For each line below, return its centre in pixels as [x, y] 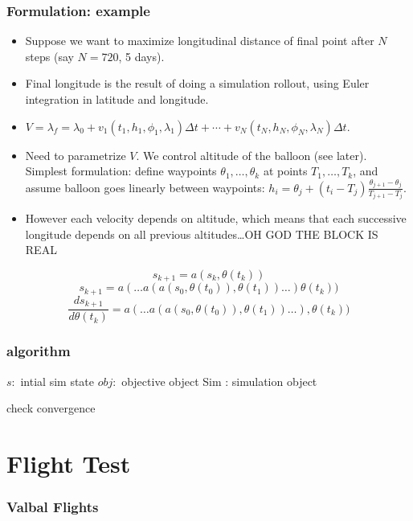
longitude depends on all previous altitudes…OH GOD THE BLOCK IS [202, 234]
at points [285, 171]
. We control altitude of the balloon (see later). [251, 155]
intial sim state [57, 381]
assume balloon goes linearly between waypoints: [145, 187]
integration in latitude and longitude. [117, 99]
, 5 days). [141, 56]
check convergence [51, 408]
